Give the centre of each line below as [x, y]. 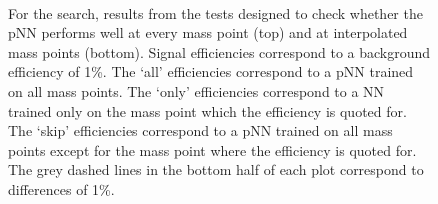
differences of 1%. [61, 188]
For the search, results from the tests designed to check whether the [215, 12]
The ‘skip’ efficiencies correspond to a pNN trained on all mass [200, 130]
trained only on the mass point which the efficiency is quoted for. [207, 110]
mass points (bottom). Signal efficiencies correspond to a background [219, 51]
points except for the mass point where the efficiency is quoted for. [212, 149]
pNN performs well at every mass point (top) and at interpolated [208, 32]
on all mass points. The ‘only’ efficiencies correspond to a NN [196, 90]
